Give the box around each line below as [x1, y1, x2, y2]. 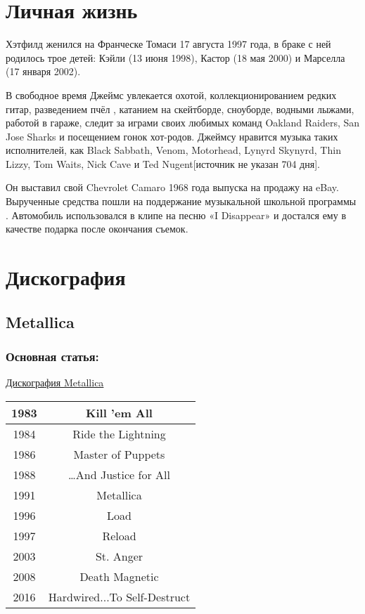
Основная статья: [6, 347, 99, 365]
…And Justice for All [68, 466, 170, 483]
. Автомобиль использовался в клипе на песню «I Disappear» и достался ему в [6, 207, 346, 222]
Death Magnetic [79, 568, 159, 584]
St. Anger [95, 547, 143, 564]
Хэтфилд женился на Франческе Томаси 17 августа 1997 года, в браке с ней [6, 37, 331, 51]
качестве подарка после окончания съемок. [6, 221, 188, 236]
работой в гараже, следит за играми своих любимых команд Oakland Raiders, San [6, 115, 360, 130]
